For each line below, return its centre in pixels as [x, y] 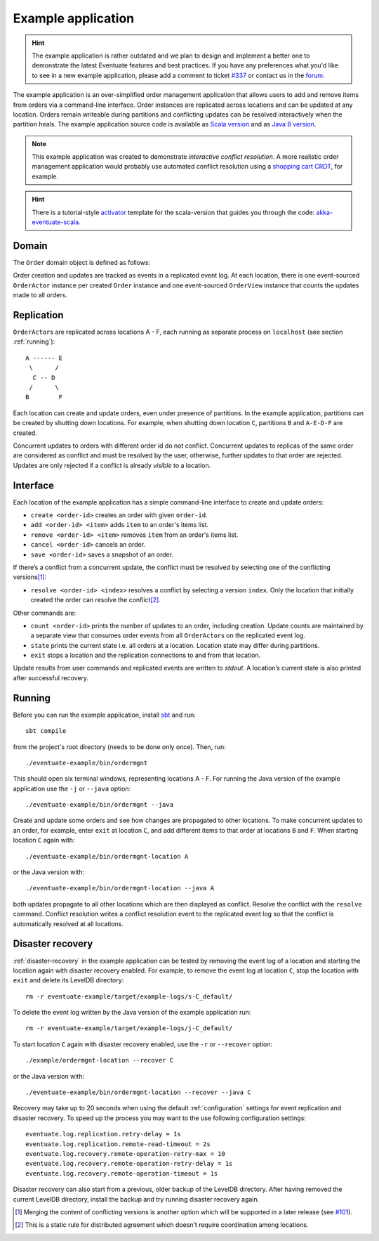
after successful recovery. [51, 677]
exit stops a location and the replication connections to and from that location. [146, 655]
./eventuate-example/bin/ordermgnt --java [100, 805]
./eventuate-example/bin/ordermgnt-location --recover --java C [139, 1092]
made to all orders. [40, 295]
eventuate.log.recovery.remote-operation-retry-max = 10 [126, 1154]
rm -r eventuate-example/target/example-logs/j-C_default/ [129, 1028]
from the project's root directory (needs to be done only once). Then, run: [119, 747]
